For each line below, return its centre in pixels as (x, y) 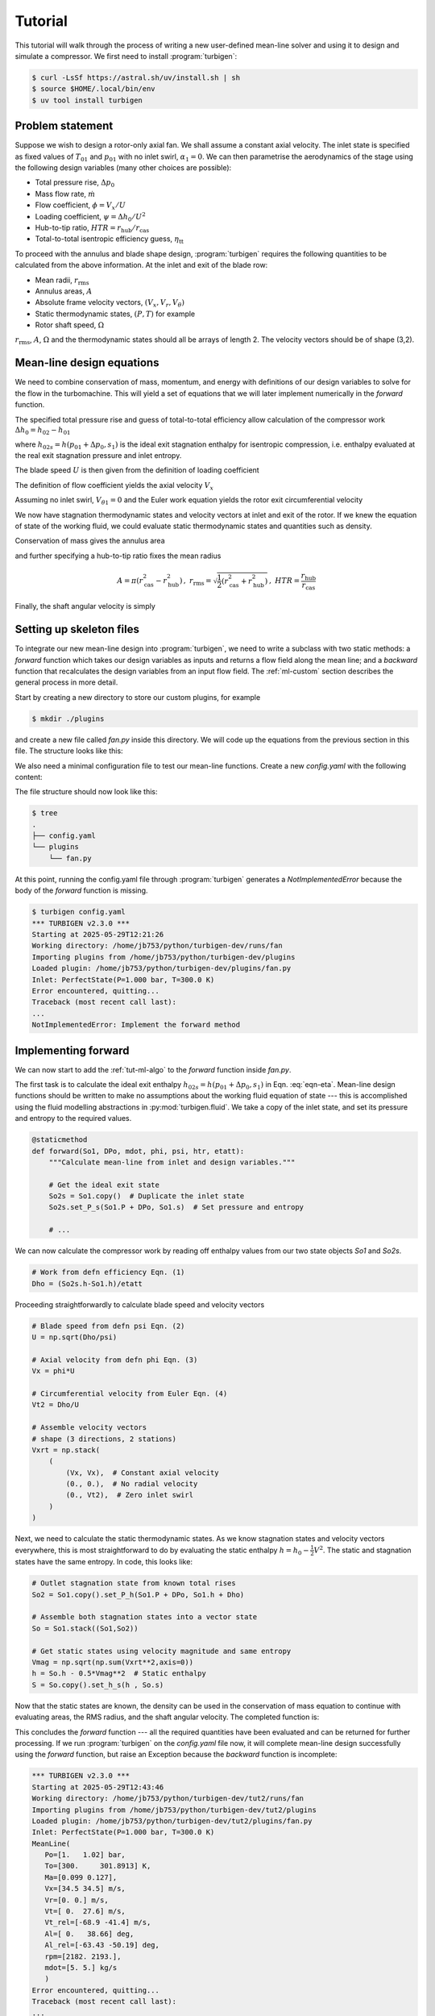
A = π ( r (130, 581)
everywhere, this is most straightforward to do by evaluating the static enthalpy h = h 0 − (162, 1551)
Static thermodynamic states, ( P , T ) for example (115, 314)
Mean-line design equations (87, 363)
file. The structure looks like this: (69, 751)
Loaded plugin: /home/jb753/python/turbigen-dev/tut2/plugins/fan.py (172, 1821)
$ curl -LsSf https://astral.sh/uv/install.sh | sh (136, 77)
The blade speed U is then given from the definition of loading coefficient (137, 470)
